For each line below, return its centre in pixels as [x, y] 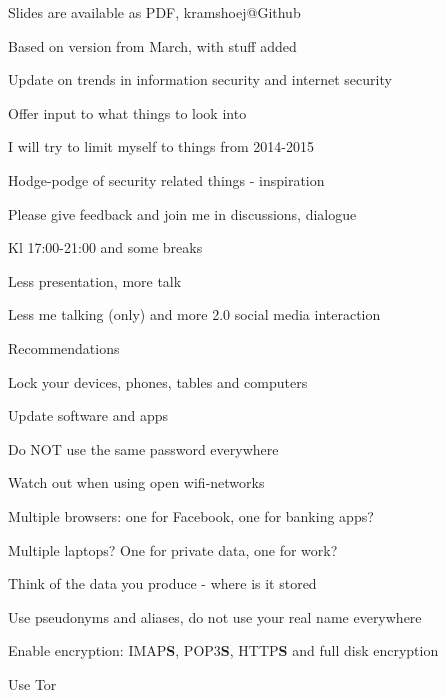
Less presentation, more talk [95, 280]
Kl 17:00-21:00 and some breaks [105, 247]
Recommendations [64, 347]
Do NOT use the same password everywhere [143, 448]
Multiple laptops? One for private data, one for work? [173, 549]
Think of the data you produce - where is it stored [162, 583]
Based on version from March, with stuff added [152, 45]
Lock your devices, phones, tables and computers [158, 381]
